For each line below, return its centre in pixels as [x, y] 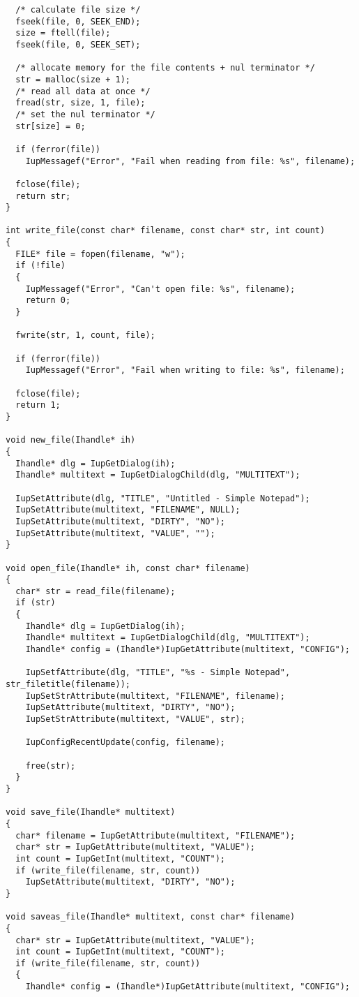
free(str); [51, 766]
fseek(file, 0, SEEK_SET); [78, 44]
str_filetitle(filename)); [68, 685]
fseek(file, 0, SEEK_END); [78, 21]
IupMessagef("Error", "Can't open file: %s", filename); [160, 289]
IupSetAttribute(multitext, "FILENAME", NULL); [128, 510]
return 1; [38, 405]
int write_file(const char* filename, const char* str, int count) [166, 231]
